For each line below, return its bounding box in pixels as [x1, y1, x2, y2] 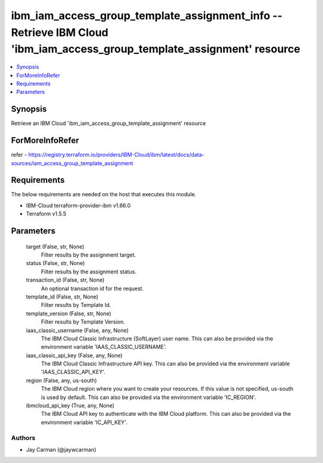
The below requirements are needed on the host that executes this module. [11, 191, 197, 198]
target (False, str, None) [26, 243, 85, 250]
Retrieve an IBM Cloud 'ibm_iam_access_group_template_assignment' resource [11, 120, 206, 127]
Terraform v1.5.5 [26, 210, 67, 218]
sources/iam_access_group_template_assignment [11, 159, 133, 167]
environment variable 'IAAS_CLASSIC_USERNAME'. [41, 343, 167, 351]
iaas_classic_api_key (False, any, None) [26, 352, 123, 359]
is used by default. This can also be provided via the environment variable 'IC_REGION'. [41, 394, 257, 401]
